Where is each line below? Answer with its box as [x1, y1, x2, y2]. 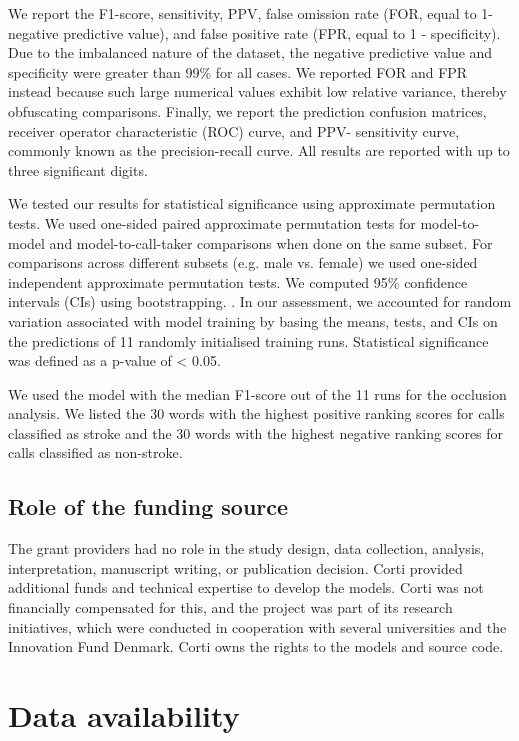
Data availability [8, 695, 240, 736]
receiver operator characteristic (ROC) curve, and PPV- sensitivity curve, [8, 120, 460, 141]
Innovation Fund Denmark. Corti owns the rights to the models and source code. [8, 636, 504, 657]
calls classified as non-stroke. [8, 442, 183, 463]
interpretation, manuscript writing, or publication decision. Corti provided [8, 557, 463, 578]
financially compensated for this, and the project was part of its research [8, 597, 453, 618]
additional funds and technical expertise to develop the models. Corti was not [8, 577, 484, 598]
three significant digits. [8, 159, 148, 180]
